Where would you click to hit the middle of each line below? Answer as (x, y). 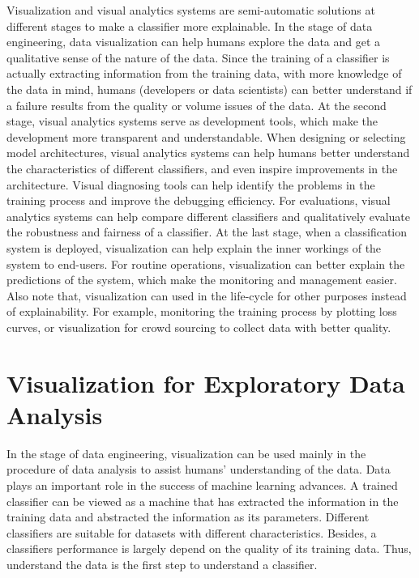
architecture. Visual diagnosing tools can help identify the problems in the (191, 184)
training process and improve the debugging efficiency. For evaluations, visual (199, 200)
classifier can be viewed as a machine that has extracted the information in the (203, 501)
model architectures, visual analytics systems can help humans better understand (208, 153)
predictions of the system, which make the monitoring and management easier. (202, 280)
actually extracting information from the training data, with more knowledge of (204, 73)
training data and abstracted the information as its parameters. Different (188, 517)
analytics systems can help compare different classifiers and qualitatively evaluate (209, 216)
